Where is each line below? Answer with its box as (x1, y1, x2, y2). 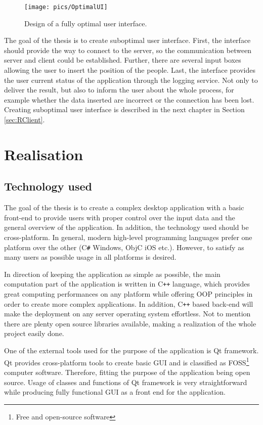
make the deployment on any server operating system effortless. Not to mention (4, 308, 251, 319)
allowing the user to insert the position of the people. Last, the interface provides (4, 65, 255, 75)
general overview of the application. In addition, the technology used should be (4, 222, 249, 232)
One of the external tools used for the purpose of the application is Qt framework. (4, 345, 259, 356)
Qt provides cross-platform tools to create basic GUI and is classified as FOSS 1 (4, 355, 249, 367)
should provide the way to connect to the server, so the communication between (4, 44, 252, 55)
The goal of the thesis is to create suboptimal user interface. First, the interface (4, 35, 251, 45)
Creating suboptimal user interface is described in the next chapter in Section (4, 104, 245, 115)
